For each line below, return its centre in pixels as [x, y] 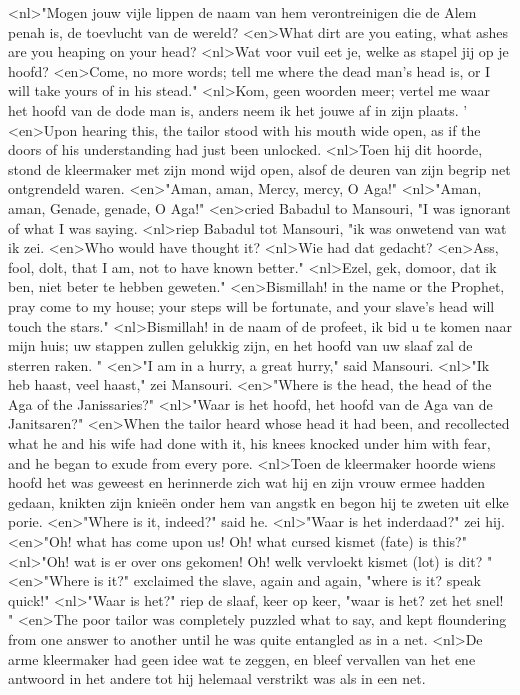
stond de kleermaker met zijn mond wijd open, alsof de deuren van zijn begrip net [259, 168]
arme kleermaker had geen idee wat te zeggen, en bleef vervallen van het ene [242, 658]
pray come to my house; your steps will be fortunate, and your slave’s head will [251, 305]
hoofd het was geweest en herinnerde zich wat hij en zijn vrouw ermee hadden [247, 482]
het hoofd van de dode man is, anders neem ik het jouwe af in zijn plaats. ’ [238, 109]
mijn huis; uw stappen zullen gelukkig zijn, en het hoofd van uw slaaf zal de [240, 345]
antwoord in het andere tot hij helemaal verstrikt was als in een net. [217, 678]
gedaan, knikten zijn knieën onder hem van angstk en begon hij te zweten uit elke [258, 501]
